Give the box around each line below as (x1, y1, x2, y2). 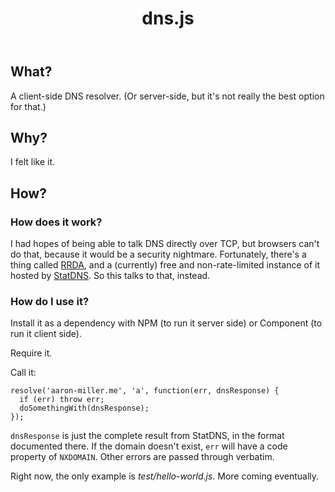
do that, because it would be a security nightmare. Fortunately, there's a (10, 248, 307, 261)
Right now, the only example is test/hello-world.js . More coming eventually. (10, 470, 320, 482)
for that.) (10, 100, 47, 112)
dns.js (141, 7, 195, 30)
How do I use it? (10, 295, 90, 309)
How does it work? (10, 215, 103, 229)
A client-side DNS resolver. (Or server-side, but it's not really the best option (10, 90, 325, 102)
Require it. (10, 347, 53, 359)
